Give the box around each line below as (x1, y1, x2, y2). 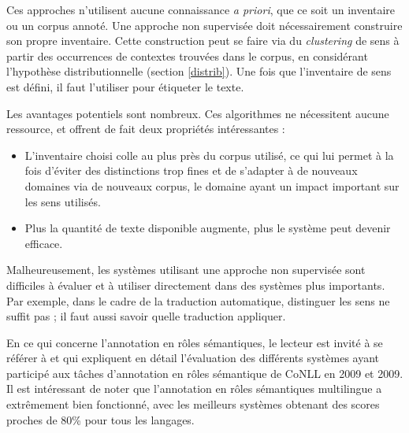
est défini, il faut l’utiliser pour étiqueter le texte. (6, 78, 244, 94)
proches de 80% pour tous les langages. (6, 411, 195, 427)
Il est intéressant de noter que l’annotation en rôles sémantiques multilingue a (6, 380, 382, 397)
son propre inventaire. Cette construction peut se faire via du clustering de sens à (6, 32, 400, 49)
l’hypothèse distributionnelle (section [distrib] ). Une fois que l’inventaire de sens (6, 63, 392, 80)
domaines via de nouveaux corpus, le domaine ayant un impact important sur (24, 177, 400, 194)
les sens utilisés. (24, 193, 101, 209)
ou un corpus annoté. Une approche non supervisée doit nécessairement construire (6, 17, 403, 33)
